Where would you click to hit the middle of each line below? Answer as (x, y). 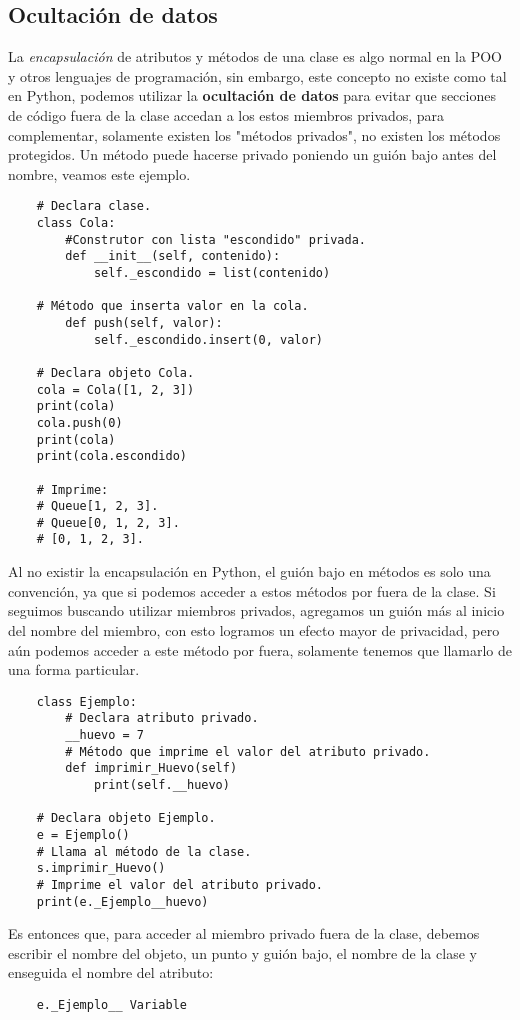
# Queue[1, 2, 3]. (97, 506)
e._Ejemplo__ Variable (111, 1005)
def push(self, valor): (144, 322)
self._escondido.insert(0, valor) (208, 339)
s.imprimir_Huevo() (101, 868)
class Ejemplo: (86, 701)
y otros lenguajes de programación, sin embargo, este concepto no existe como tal (257, 75)
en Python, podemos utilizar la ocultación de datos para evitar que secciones (252, 95)
